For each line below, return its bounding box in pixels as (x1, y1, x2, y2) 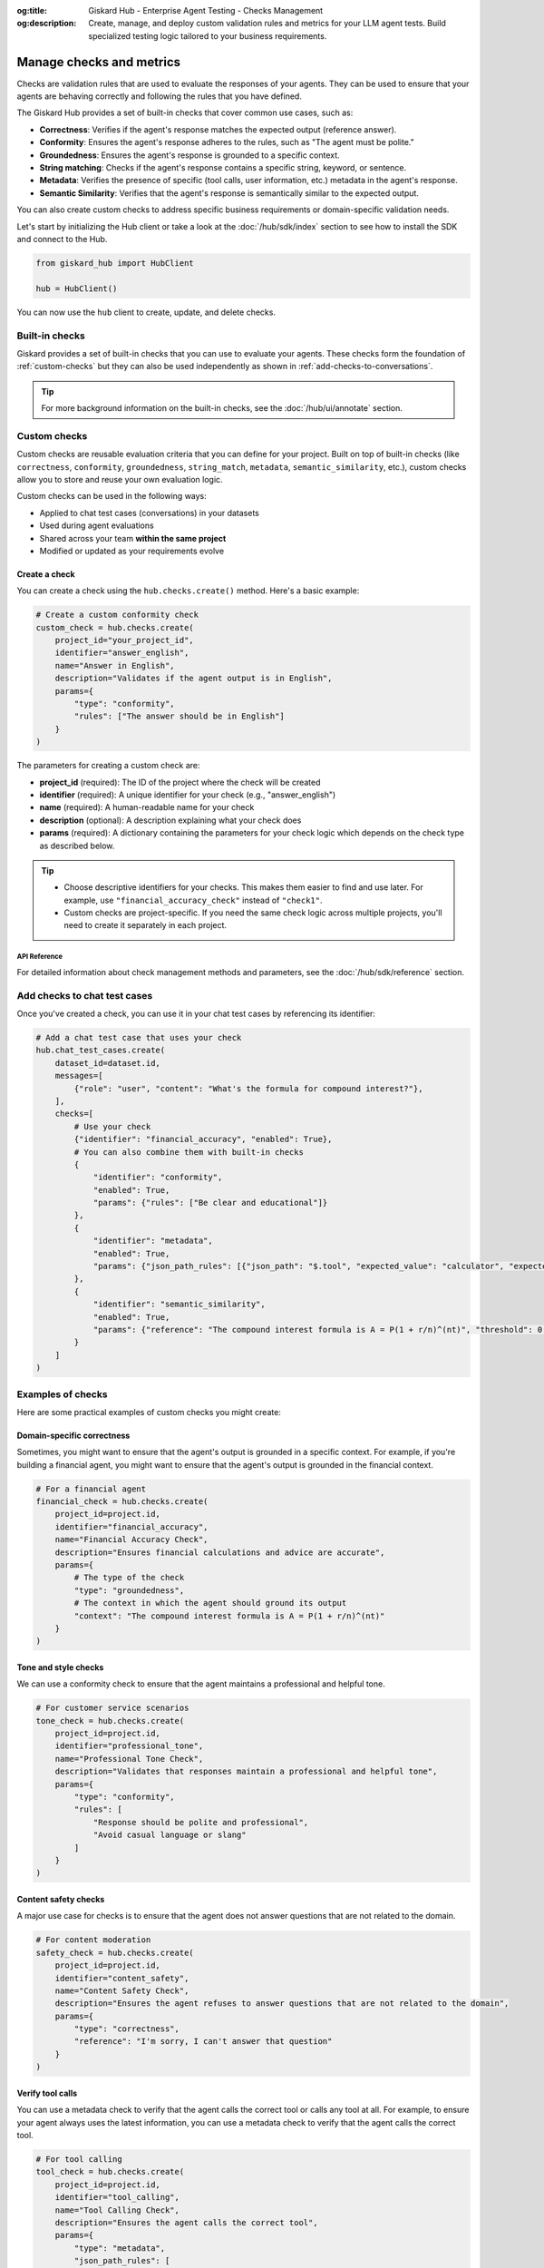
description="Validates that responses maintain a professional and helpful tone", (54, 1766, 438, 1777)
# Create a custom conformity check (35, 610, 199, 621)
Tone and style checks (16, 1661, 104, 1673)
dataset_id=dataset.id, (54, 1058, 160, 1068)
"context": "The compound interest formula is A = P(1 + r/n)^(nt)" (73, 1610, 385, 1621)
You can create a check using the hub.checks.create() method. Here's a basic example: (16, 585, 360, 596)
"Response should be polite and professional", (92, 1817, 309, 1827)
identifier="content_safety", (54, 1973, 189, 1983)
